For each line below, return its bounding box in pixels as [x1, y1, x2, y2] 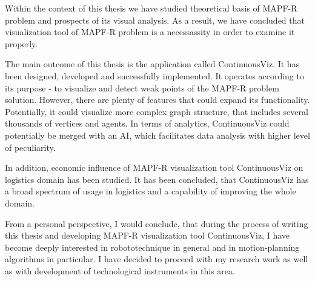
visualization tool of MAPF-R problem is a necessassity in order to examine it [5, 25, 295, 38]
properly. [5, 37, 38, 50]
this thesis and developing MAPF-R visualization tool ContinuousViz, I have [5, 229, 290, 242]
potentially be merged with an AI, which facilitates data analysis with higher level [5, 128, 310, 141]
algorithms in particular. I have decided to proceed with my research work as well [5, 253, 308, 265]
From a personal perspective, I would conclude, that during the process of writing [5, 217, 308, 230]
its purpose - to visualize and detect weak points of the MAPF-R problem [5, 81, 279, 94]
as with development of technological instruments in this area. [5, 264, 235, 277]
